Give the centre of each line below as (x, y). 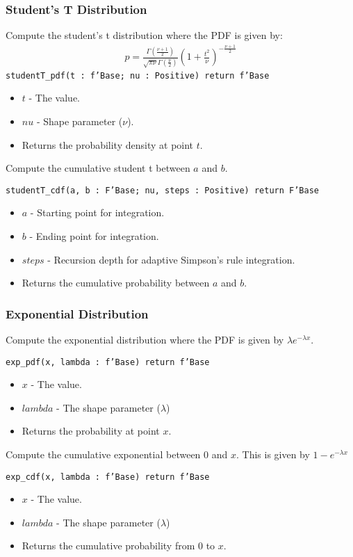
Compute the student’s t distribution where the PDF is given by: (144, 35)
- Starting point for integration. (97, 212)
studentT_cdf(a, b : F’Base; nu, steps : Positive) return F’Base (163, 190)
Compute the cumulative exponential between (103, 454)
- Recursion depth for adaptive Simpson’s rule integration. (171, 259)
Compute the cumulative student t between (98, 168)
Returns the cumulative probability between (116, 283)
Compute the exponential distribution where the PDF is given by (145, 340)
